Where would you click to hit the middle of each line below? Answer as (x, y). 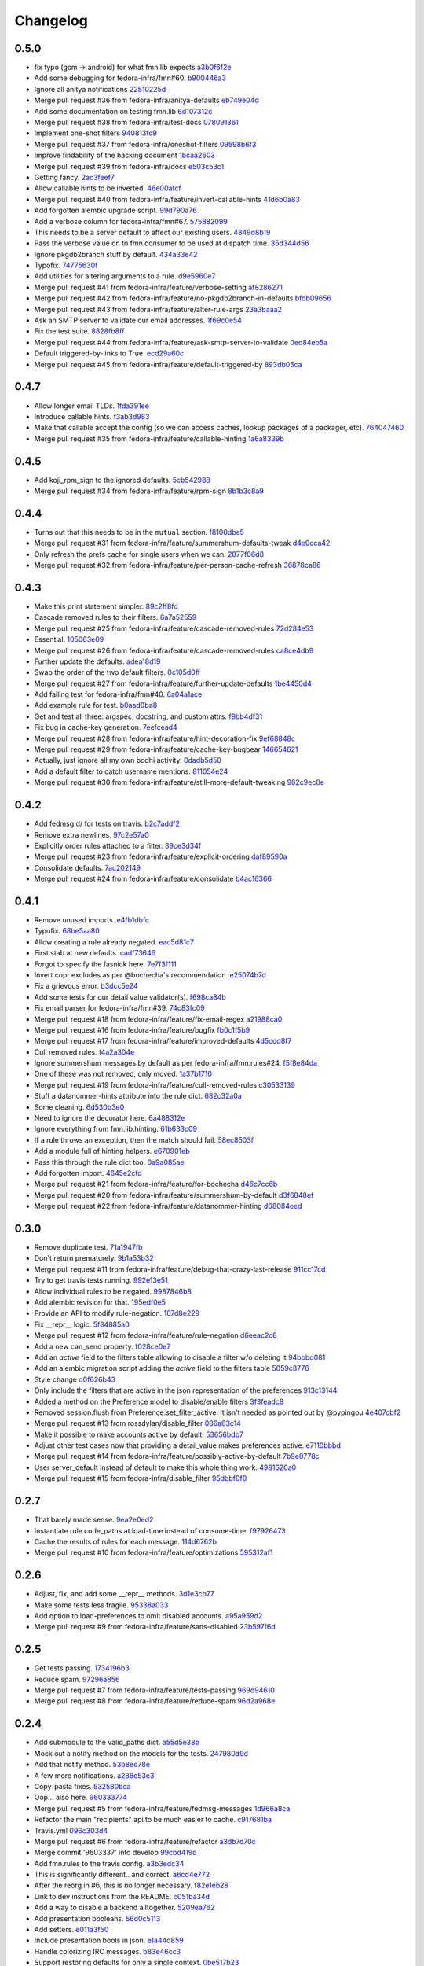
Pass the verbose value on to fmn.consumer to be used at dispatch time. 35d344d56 (172, 243)
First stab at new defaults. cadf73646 (95, 953)
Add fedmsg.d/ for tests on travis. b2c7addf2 (107, 824)
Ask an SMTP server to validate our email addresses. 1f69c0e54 (138, 320)
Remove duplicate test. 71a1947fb (88, 1247)
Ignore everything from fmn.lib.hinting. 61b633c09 (116, 1129)
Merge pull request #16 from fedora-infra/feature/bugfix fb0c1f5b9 (142, 1029)
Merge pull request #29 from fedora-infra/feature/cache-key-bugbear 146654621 (166, 749)
